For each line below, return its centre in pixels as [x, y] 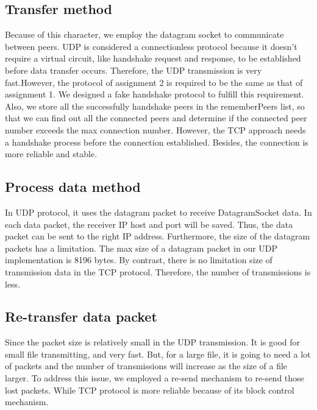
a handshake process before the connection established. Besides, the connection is [157, 142]
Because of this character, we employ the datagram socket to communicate [144, 34]
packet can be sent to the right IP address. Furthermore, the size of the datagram [158, 236]
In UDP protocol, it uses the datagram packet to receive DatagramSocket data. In [158, 212]
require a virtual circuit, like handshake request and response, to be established [153, 58]
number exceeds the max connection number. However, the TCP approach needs [155, 129]
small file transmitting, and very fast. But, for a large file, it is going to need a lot [158, 354]
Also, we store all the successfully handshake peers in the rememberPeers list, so [155, 106]
